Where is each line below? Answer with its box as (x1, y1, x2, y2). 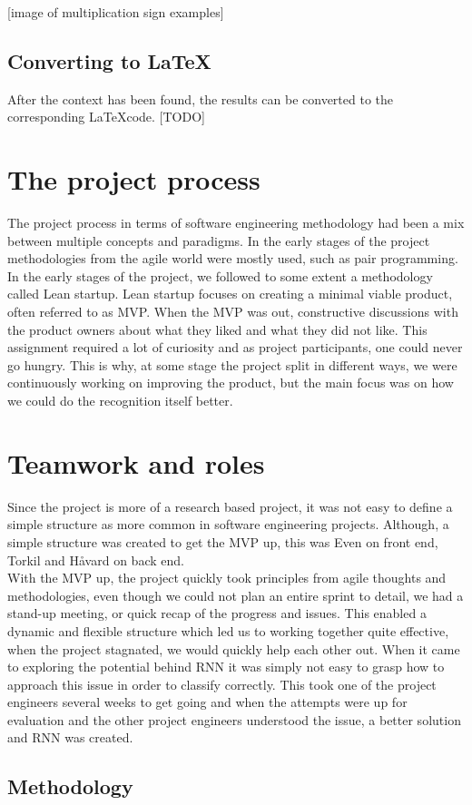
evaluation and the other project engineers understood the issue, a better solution (7, 710, 461, 729)
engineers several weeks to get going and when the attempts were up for (7, 692, 408, 712)
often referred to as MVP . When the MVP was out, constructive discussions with (7, 302, 458, 321)
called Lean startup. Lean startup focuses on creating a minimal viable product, (7, 284, 453, 303)
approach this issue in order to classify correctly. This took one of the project (7, 674, 437, 693)
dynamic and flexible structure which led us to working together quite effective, (7, 621, 449, 640)
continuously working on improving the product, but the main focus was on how (7, 373, 454, 392)
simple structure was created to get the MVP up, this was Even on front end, (7, 532, 438, 551)
